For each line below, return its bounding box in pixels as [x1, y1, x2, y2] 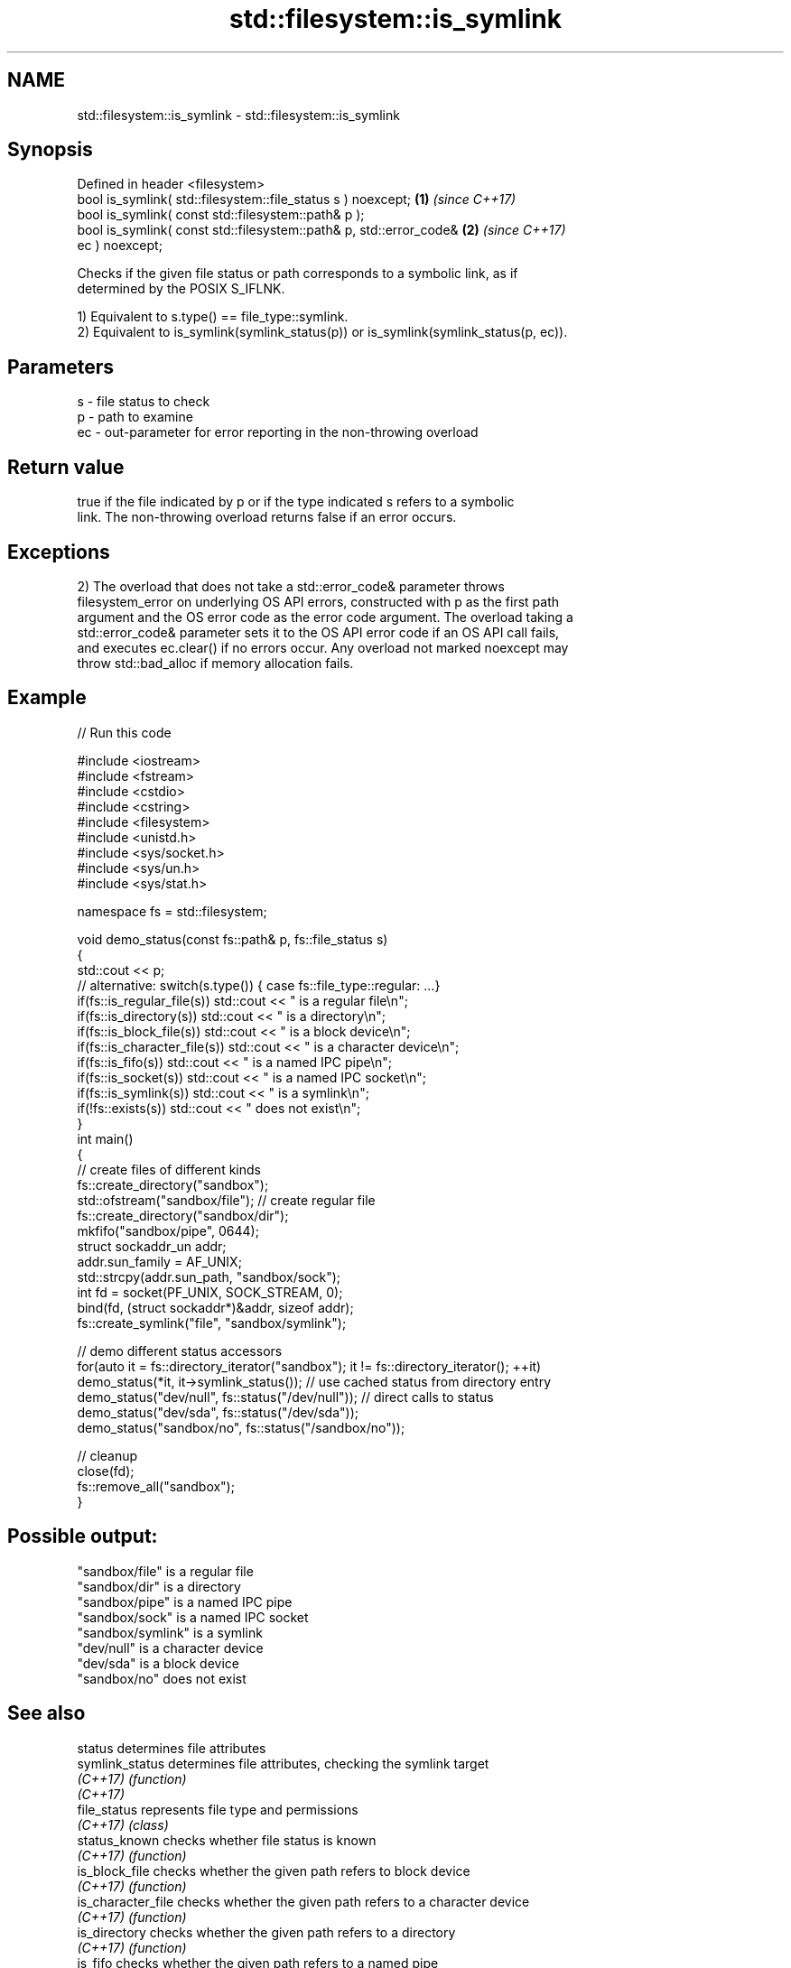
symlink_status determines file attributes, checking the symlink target [77, 1755, 489, 1771]
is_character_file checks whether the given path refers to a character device [77, 1893, 530, 1909]
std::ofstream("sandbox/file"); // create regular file [77, 1192, 376, 1208]
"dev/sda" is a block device [77, 1655, 239, 1671]
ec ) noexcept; [77, 237, 163, 254]
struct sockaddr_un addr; [77, 1238, 227, 1254]
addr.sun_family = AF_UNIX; [77, 1253, 242, 1269]
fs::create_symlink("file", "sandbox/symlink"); [77, 1314, 347, 1331]
